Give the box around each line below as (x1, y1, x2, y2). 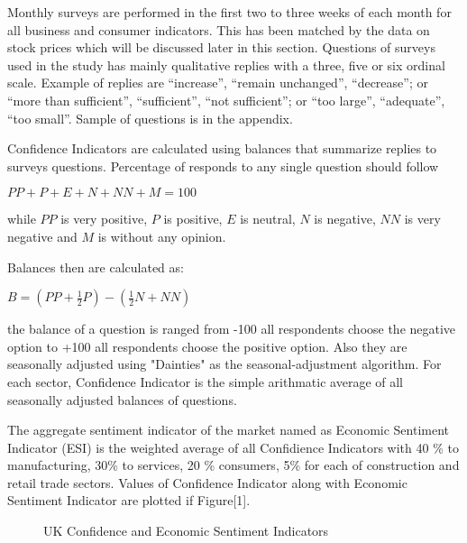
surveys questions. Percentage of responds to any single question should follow (7, 156, 439, 175)
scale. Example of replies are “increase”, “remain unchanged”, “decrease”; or (7, 73, 428, 92)
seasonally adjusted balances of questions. (7, 390, 237, 409)
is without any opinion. (97, 226, 226, 245)
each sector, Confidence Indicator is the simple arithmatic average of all (7, 372, 404, 391)
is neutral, (240, 209, 296, 228)
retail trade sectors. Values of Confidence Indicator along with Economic (7, 473, 407, 492)
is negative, (314, 209, 376, 228)
